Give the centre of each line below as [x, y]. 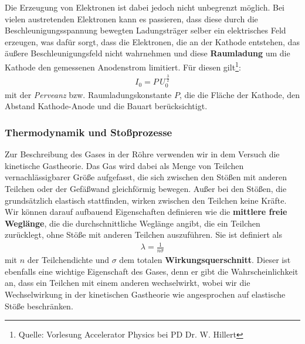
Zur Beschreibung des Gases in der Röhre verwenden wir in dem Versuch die [142, 154]
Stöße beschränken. [39, 306]
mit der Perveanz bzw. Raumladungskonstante [88, 94]
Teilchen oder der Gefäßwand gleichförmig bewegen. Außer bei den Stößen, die [146, 188]
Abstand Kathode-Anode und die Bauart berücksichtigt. [106, 106]
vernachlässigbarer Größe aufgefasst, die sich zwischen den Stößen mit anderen [146, 177]
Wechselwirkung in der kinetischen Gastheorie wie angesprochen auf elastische [145, 294]
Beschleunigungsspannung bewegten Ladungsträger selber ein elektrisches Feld [145, 30]
